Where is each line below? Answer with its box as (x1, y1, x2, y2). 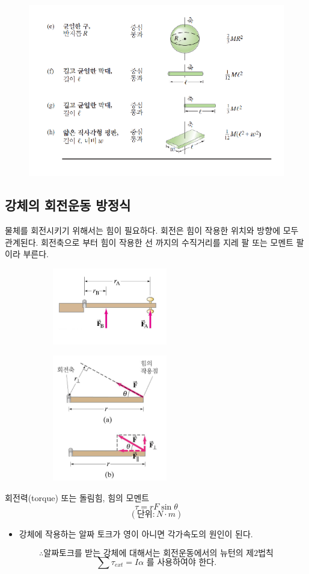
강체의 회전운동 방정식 (5, 196, 131, 214)
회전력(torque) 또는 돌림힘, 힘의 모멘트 (5, 491, 150, 504)
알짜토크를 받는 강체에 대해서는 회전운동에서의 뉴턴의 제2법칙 (43, 549, 274, 558)
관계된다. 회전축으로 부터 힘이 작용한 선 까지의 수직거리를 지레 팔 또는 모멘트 (5, 236, 294, 248)
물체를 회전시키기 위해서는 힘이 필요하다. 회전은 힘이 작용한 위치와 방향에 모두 (5, 224, 299, 237)
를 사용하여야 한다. (146, 558, 217, 567)
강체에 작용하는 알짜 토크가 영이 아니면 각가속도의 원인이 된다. (19, 528, 253, 540)
